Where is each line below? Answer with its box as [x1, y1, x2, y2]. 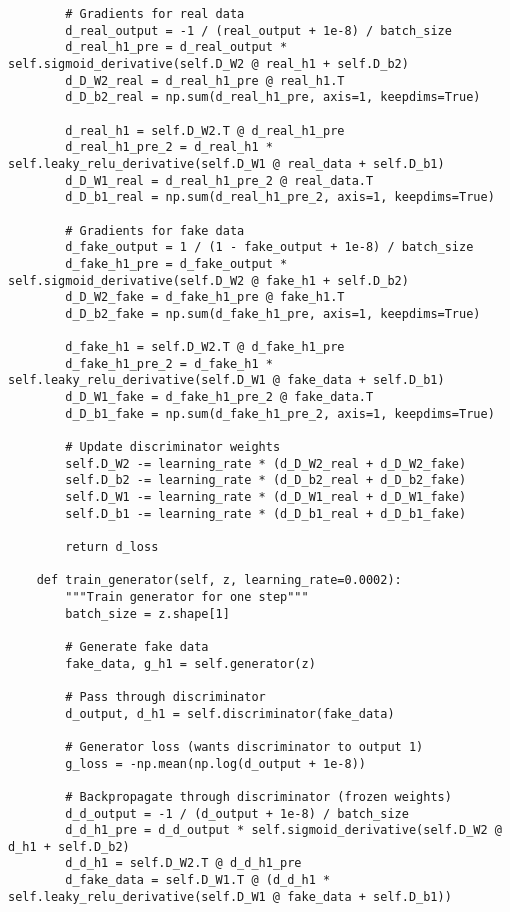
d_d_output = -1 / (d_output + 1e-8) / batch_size [65, 806, 409, 821]
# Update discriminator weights [65, 440, 281, 455]
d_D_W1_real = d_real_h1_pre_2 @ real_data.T [65, 173, 374, 188]
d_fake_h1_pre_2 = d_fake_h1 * [65, 356, 273, 371]
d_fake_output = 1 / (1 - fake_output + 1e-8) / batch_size [65, 240, 474, 255]
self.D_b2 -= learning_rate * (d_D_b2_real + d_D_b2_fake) [65, 473, 467, 488]
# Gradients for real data [65, 7, 245, 21]
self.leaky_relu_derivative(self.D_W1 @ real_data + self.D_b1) [8, 156, 445, 171]
